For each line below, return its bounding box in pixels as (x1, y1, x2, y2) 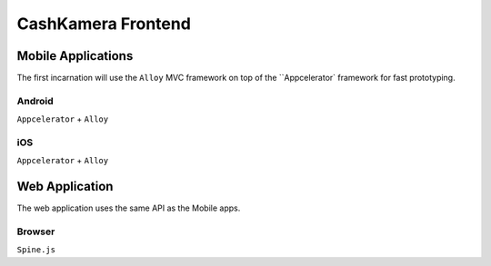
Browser (16, 225, 55, 238)
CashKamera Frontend (16, 14, 191, 34)
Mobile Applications (16, 48, 134, 64)
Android (16, 94, 54, 107)
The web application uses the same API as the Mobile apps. (16, 202, 241, 213)
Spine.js (16, 245, 56, 255)
